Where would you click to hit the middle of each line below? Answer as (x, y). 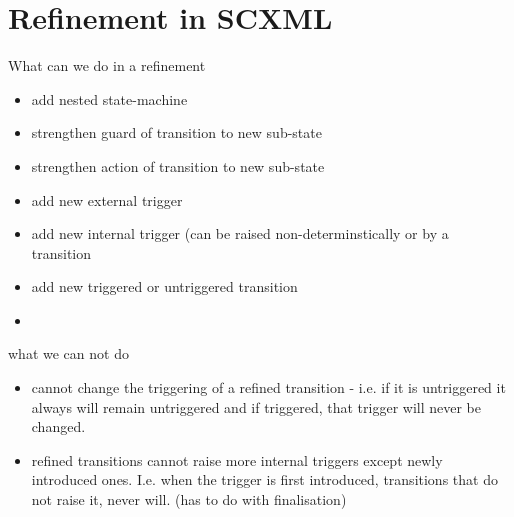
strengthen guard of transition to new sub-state (176, 132)
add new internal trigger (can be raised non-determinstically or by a (240, 233)
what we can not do (68, 353)
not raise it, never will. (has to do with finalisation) (189, 499)
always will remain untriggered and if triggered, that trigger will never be (256, 406)
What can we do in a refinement (107, 65)
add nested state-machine (109, 98)
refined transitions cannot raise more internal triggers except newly (237, 459)
